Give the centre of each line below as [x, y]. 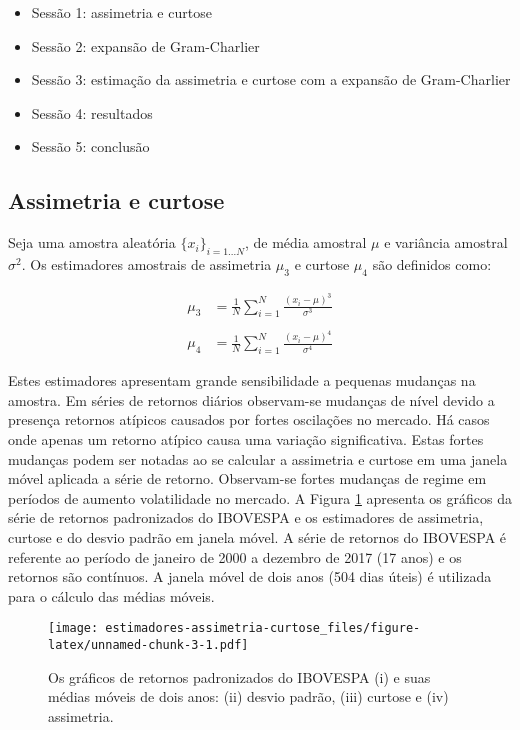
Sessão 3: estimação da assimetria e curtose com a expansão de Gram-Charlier [271, 79]
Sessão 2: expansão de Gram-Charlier [145, 45]
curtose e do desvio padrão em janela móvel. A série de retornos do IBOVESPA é [257, 536]
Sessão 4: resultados [92, 112]
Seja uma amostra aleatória [92, 242]
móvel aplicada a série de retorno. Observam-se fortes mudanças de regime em [247, 478]
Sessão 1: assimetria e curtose [121, 12]
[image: [73, 628]
